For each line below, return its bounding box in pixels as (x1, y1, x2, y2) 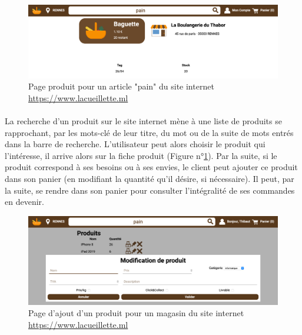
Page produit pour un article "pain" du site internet (28, 80, 214, 92)
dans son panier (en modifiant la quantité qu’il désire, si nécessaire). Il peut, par (5, 172, 294, 184)
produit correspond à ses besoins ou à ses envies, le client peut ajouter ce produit (5, 161, 298, 173)
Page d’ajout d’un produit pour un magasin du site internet (28, 307, 244, 319)
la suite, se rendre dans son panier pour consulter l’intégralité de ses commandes (5, 184, 295, 196)
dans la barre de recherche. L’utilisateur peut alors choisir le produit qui (5, 138, 266, 150)
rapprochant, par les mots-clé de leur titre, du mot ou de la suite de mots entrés (5, 126, 294, 138)
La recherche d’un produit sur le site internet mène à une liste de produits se (5, 115, 282, 127)
